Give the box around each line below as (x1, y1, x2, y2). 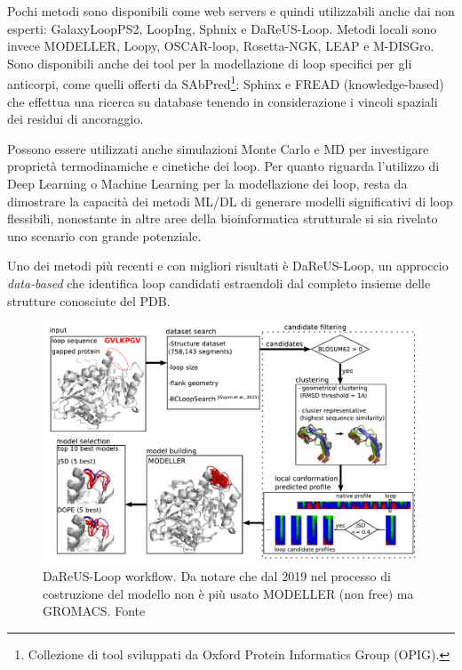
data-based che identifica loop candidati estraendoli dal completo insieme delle (7, 273, 431, 292)
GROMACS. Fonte (43, 601, 146, 620)
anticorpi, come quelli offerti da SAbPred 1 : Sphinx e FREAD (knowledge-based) (7, 72, 444, 93)
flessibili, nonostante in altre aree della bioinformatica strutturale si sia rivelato (7, 209, 438, 228)
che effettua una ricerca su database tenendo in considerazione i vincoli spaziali (7, 92, 438, 110)
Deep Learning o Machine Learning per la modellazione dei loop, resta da (7, 174, 408, 192)
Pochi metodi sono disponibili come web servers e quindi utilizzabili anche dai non (7, 2, 455, 20)
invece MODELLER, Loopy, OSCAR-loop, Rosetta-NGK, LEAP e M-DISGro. (7, 36, 434, 55)
